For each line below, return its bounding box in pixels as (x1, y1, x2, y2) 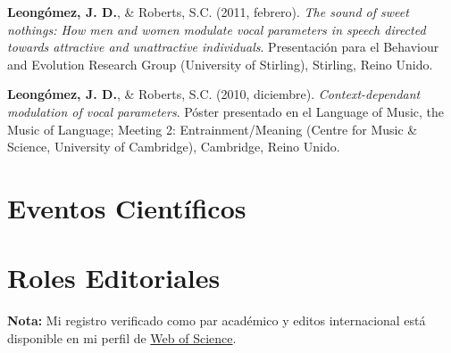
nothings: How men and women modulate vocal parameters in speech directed (7, 20, 426, 38)
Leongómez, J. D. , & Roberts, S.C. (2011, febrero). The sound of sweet (7, 3, 409, 21)
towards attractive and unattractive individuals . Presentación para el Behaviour (7, 37, 439, 56)
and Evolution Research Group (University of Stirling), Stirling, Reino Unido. (7, 54, 433, 73)
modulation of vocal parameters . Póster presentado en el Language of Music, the (7, 102, 445, 120)
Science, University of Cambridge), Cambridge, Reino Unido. (7, 137, 340, 156)
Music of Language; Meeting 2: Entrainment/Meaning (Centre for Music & (7, 119, 418, 138)
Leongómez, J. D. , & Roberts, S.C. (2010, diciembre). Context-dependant (7, 85, 421, 103)
